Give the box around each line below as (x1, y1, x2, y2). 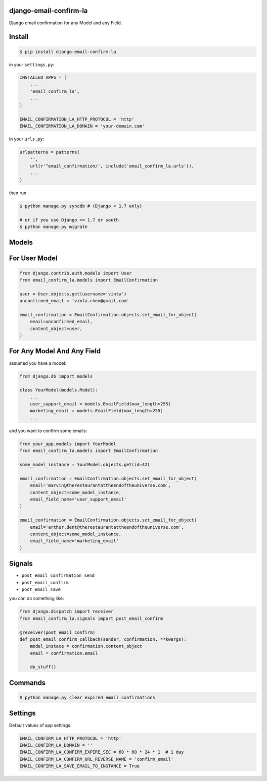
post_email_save (21, 586, 61, 592)
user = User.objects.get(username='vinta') (19, 291, 127, 297)
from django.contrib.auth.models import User (19, 270, 132, 276)
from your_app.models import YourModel (19, 441, 116, 446)
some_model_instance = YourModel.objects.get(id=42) (19, 461, 150, 467)
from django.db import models (19, 373, 93, 379)
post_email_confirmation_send (21, 573, 95, 578)
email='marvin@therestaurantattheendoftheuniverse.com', (30, 483, 171, 488)
